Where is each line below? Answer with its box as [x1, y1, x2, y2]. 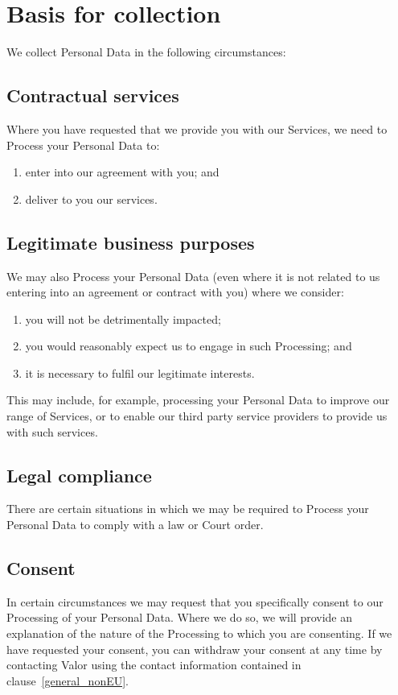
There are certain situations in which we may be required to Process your [6, 500, 369, 517]
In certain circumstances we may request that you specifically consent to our [6, 593, 384, 610]
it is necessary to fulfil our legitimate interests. [25, 364, 255, 381]
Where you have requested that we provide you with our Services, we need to [6, 120, 388, 137]
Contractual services [6, 83, 179, 108]
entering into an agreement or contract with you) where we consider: [6, 283, 344, 300]
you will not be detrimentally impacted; [25, 310, 221, 327]
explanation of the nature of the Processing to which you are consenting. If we [6, 625, 392, 642]
